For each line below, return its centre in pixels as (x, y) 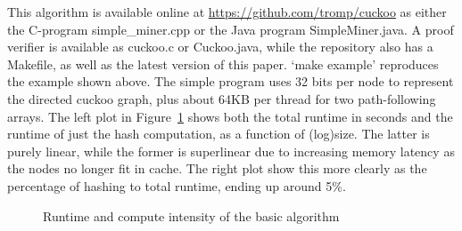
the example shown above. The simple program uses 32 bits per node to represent (231, 81)
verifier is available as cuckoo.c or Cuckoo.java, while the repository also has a (220, 47)
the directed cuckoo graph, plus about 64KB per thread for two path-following (222, 98)
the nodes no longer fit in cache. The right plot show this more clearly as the (217, 168)
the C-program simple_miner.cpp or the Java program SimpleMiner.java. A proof (231, 29)
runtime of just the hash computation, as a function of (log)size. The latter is (219, 134)
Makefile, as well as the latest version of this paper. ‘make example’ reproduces (223, 64)
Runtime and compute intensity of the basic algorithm (191, 215)
